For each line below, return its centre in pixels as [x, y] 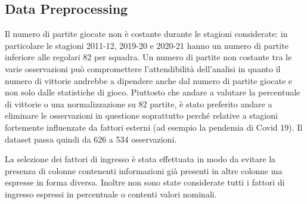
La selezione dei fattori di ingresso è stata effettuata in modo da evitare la [140, 159]
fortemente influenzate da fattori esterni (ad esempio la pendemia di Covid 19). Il [154, 127]
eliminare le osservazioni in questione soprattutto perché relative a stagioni [141, 115]
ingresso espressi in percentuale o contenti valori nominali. [111, 194]
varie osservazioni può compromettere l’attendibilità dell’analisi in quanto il [143, 68]
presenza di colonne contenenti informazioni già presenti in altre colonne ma [144, 170]
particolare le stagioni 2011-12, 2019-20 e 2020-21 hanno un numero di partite [147, 45]
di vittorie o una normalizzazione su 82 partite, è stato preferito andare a [139, 103]
